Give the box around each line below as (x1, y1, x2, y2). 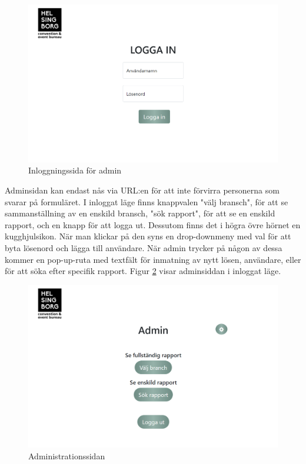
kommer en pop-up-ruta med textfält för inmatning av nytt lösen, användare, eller (5, 253, 301, 265)
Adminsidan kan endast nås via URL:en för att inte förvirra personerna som (5, 184, 280, 196)
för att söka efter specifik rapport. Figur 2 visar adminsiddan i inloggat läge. (5, 265, 281, 277)
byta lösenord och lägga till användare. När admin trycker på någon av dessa (5, 242, 282, 254)
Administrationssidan (28, 449, 105, 462)
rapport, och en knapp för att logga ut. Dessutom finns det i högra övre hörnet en (5, 218, 301, 231)
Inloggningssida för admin (28, 164, 122, 176)
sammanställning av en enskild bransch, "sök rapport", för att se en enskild (5, 207, 275, 219)
